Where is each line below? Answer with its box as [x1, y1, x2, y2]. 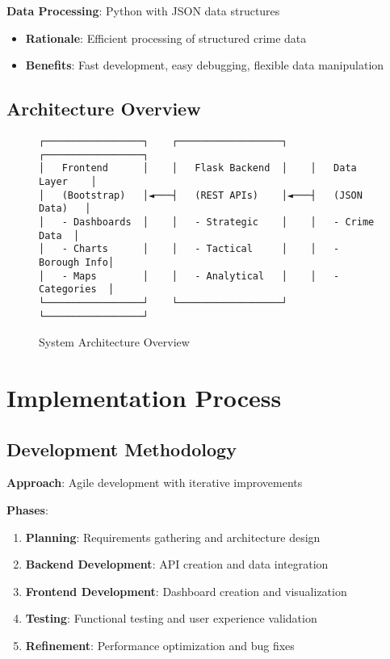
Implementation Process [6, 380, 282, 413]
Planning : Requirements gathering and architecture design [25, 528, 321, 545]
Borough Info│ [39, 256, 115, 268]
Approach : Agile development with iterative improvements [6, 474, 303, 491]
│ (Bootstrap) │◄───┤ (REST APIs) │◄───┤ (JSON [39, 189, 363, 201]
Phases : [6, 501, 48, 518]
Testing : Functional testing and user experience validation [25, 610, 317, 627]
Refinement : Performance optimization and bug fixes [25, 636, 295, 653]
